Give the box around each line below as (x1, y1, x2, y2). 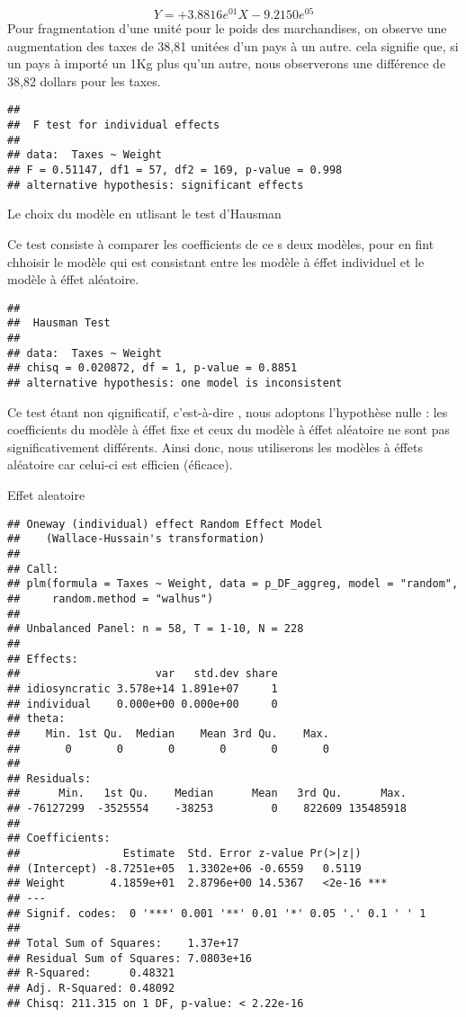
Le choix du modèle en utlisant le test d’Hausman (7, 204, 282, 223)
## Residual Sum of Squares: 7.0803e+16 (7, 951, 253, 965)
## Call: (7, 562, 59, 575)
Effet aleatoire (7, 486, 85, 504)
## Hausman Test (7, 317, 111, 330)
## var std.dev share (7, 667, 278, 681)
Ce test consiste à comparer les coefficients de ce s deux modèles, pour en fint (7, 234, 435, 253)
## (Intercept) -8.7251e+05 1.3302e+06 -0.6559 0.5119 (7, 861, 362, 875)
